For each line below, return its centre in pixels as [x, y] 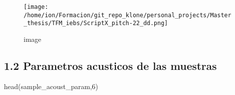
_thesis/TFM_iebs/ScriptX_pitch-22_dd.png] [96, 23]
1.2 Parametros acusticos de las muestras [110, 65]
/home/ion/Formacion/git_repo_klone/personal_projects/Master [128, 15]
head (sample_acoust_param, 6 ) [51, 86]
